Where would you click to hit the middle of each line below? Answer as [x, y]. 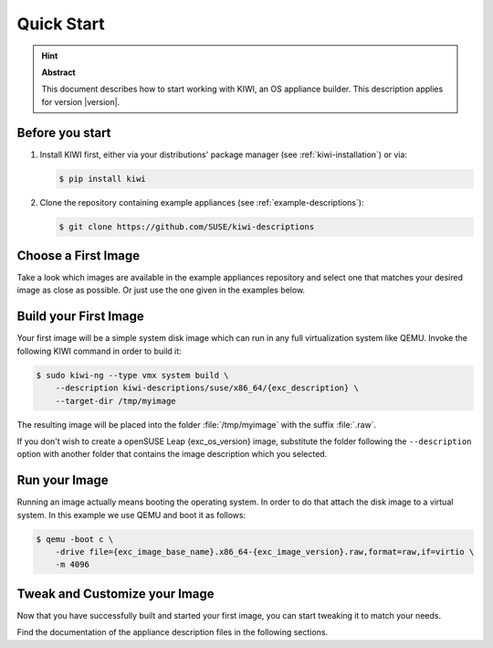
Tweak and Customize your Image [115, 594]
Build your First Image [81, 317]
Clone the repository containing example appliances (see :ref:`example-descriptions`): [202, 202]
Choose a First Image [79, 255]
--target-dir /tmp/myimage [116, 401]
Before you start [64, 133]
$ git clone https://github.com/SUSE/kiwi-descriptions [187, 227]
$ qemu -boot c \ [75, 539]
